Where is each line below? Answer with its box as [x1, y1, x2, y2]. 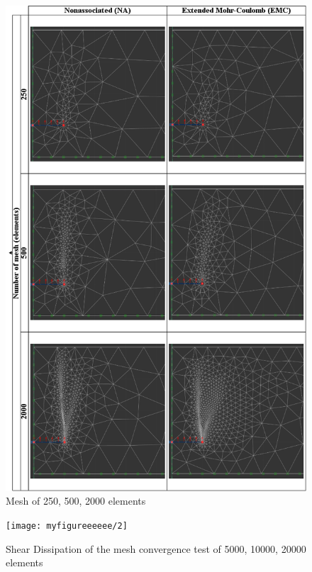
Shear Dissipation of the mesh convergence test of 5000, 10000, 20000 [6, 541, 306, 556]
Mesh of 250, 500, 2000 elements [6, 493, 146, 508]
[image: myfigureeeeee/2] [6, 521, 128, 531]
